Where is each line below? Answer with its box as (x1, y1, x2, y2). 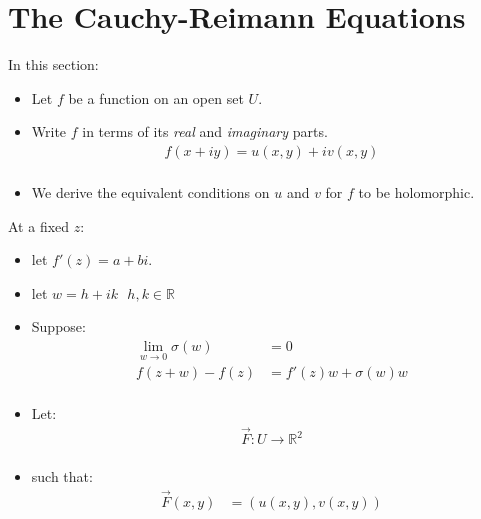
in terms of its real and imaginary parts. (82, 121, 328, 142)
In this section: (8, 54, 99, 75)
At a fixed (8, 215, 70, 236)
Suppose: (31, 316, 86, 337)
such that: (31, 466, 93, 487)
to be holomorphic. (358, 181, 475, 202)
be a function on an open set (68, 87, 244, 108)
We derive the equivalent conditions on (31, 181, 270, 202)
